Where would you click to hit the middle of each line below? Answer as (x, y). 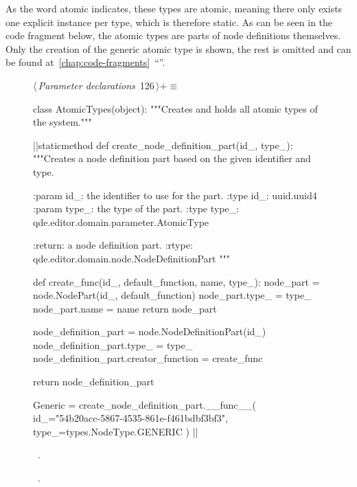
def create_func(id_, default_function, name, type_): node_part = (176, 281)
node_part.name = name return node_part (125, 308)
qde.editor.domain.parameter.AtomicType (121, 222)
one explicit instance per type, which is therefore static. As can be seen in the (169, 22)
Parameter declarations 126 (96, 85)
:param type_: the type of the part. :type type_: (136, 208)
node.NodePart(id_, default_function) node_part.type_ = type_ (172, 295)
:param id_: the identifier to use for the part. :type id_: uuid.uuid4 (175, 195)
